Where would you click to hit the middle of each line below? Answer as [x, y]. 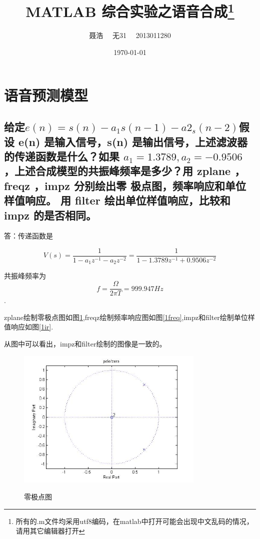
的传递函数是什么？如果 [62, 156]
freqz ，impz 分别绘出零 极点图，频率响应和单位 [125, 185]
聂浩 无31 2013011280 [130, 35]
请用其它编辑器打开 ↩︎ [50, 531]
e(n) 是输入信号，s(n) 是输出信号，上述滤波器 [133, 141]
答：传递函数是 [28, 236]
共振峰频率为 [25, 276]
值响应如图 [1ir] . [29, 327]
